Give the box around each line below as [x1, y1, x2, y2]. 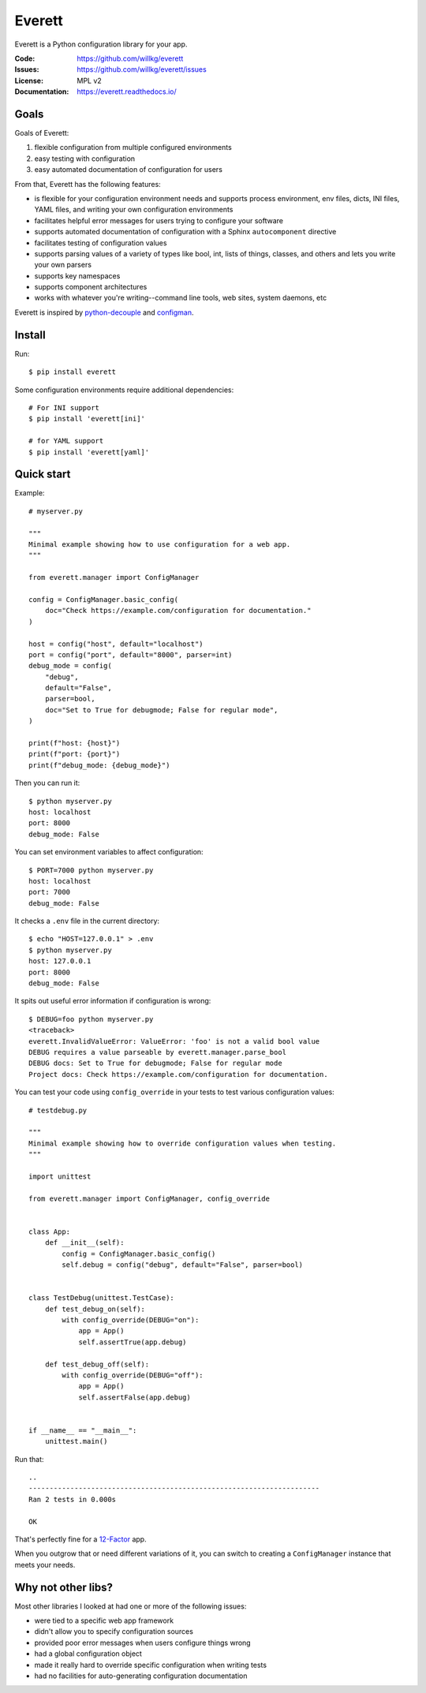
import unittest [28, 1172, 92, 1181]
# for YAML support [28, 436, 104, 446]
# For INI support [28, 403, 100, 412]
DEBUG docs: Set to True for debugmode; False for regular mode [28, 1059, 283, 1068]
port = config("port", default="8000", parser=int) [28, 650, 233, 659]
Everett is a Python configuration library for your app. [14, 39, 188, 49]
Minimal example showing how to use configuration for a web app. [28, 540, 291, 548]
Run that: [14, 1454, 44, 1463]
